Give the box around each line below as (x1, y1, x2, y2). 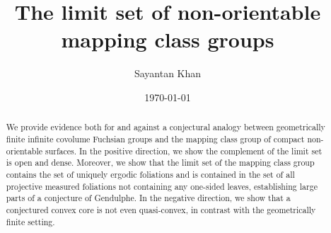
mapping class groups (61, 25, 274, 54)
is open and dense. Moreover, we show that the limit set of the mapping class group (6, 157, 315, 169)
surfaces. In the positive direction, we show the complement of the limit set (45, 144, 323, 157)
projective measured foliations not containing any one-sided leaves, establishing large (6, 180, 318, 192)
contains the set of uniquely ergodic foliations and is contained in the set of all (6, 168, 295, 180)
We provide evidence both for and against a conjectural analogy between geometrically (6, 121, 325, 133)
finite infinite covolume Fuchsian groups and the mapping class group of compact (6, 132, 305, 144)
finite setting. (6, 215, 55, 227)
